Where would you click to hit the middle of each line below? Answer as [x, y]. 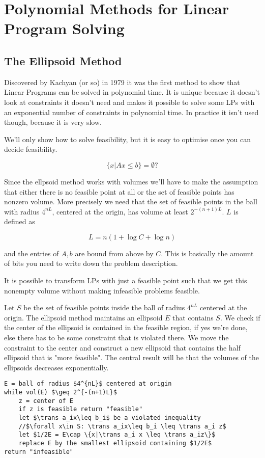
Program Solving [64, 28]
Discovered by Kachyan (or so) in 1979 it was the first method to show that [122, 82]
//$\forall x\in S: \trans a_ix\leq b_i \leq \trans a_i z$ [122, 426]
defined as [20, 221]
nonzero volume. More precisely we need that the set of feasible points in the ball [131, 201]
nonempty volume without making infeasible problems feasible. [102, 290]
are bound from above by [114, 253]
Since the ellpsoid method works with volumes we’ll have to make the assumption [131, 181]
